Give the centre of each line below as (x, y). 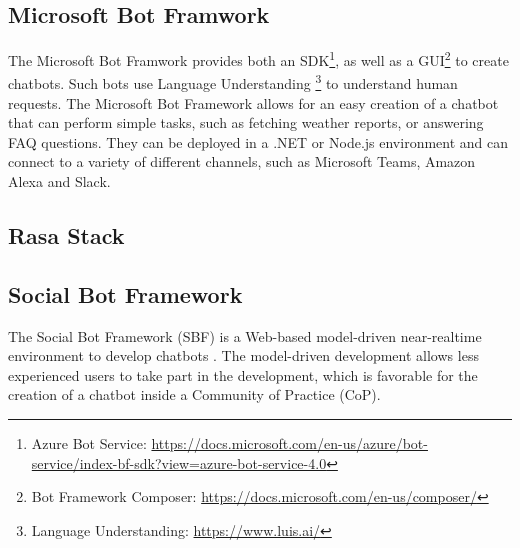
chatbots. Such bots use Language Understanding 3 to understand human (233, 82)
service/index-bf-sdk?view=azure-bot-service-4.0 (179, 462)
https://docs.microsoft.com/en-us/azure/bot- (289, 443)
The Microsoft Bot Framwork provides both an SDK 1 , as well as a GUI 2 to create (258, 58)
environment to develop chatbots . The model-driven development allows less (243, 355)
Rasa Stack (66, 235)
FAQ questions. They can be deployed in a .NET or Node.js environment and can (258, 141)
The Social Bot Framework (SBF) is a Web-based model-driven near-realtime (245, 335)
